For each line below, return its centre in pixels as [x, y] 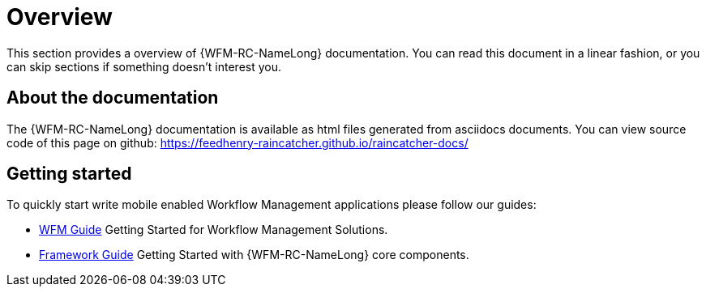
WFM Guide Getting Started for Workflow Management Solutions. [214, 230]
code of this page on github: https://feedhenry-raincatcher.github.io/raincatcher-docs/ [237, 142]
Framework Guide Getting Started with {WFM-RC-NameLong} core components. [254, 255]
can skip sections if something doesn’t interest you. [144, 66]
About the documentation [113, 98]
